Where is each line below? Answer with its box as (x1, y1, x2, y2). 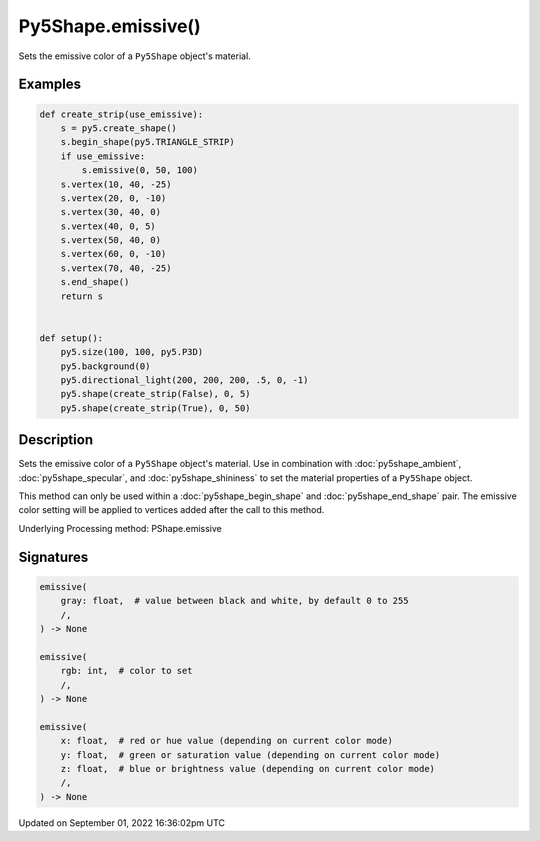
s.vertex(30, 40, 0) (60, 206, 162, 218)
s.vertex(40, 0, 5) (60, 220, 157, 232)
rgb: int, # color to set (60, 665, 194, 677)
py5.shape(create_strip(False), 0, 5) (60, 388, 251, 400)
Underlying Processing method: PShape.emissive (18, 522, 222, 534)
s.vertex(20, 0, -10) (60, 192, 167, 204)
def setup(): (39, 332, 104, 344)
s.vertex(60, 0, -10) (60, 248, 167, 260)
